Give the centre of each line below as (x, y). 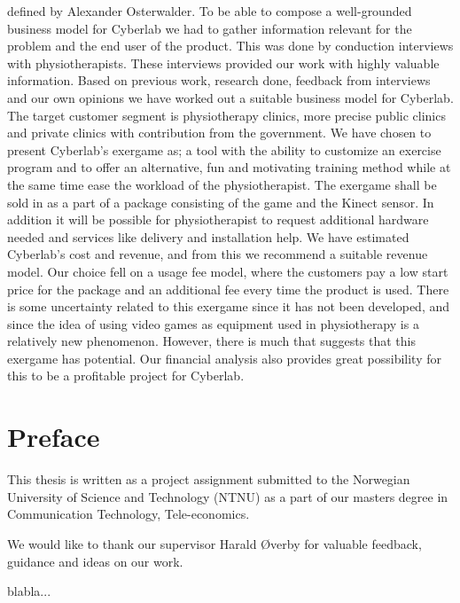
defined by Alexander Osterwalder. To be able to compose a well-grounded (210, 11)
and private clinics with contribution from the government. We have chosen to (219, 133)
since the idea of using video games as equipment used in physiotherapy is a (213, 323)
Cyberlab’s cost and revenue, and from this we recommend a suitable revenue (218, 254)
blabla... (29, 591)
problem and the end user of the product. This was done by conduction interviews (230, 46)
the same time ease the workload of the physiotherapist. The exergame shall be (222, 184)
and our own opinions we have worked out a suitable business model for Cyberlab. (230, 97)
